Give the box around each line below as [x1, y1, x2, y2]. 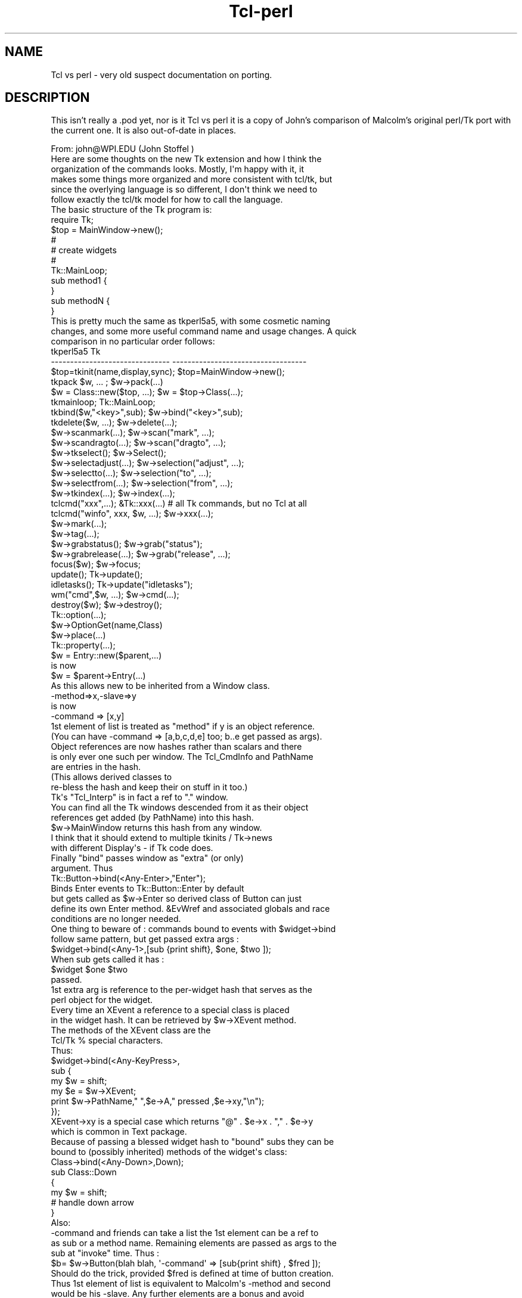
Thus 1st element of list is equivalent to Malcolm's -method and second [51, 1278, 331, 1289]
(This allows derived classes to [51, 772, 172, 782]
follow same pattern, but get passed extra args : [51, 934, 239, 945]
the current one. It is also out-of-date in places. [51, 125, 237, 136]
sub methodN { [51, 296, 110, 306]
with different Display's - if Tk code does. [51, 843, 213, 853]
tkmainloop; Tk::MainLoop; [51, 397, 156, 408]
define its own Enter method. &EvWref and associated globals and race [51, 903, 330, 914]
